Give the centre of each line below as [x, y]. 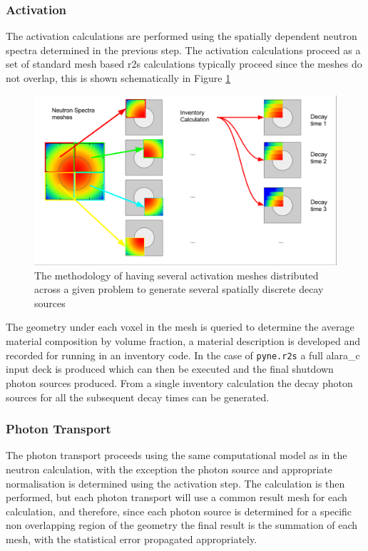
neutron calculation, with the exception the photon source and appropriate [169, 469]
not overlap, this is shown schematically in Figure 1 [118, 78]
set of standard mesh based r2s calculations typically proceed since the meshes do [184, 64]
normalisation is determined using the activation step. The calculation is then [175, 483]
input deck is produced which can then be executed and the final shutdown [170, 369]
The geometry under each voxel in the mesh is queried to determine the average [180, 327]
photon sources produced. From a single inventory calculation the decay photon [179, 382]
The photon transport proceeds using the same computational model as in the [177, 455]
